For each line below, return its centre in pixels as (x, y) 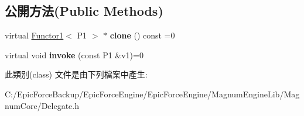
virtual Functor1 (34, 35)
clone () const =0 (142, 35)
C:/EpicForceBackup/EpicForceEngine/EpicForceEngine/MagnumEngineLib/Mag (152, 94)
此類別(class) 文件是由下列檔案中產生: (76, 74)
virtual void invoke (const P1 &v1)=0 (74, 55)
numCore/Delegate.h (42, 105)
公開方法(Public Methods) (84, 11)
